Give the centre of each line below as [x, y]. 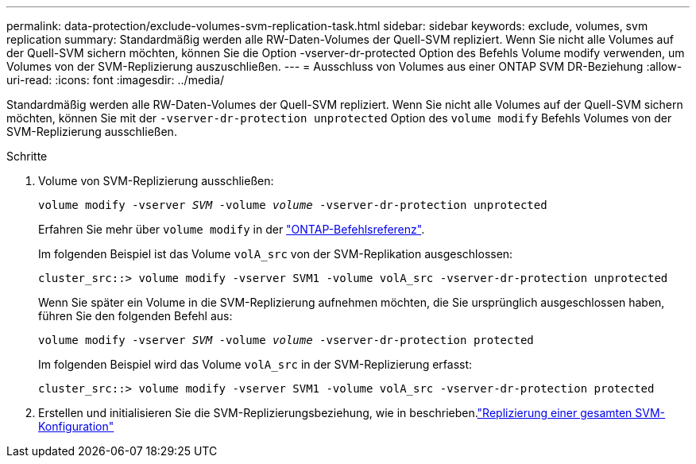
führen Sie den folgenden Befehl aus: [135, 316]
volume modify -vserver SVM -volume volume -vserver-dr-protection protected [286, 340]
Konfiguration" [76, 426]
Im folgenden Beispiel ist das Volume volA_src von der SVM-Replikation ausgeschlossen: [276, 254]
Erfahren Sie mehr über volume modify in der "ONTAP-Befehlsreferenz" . [232, 229]
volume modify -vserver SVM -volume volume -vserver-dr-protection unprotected [293, 205]
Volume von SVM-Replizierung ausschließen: [156, 181]
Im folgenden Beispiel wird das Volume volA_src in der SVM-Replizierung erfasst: [255, 364]
